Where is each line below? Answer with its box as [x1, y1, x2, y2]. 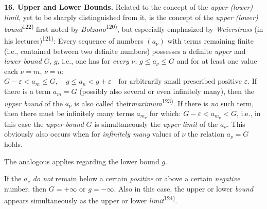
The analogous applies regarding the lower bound [4, 156, 159, 166]
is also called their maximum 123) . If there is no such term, [74, 96, 254, 108]
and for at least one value [176, 55, 257, 66]
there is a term [4, 86, 51, 97]
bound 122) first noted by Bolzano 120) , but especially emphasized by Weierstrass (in [4, 22, 263, 34]
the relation [188, 128, 224, 139]
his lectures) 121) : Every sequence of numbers [4, 34, 144, 46]
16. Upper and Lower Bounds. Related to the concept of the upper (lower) [4, 2, 253, 12]
